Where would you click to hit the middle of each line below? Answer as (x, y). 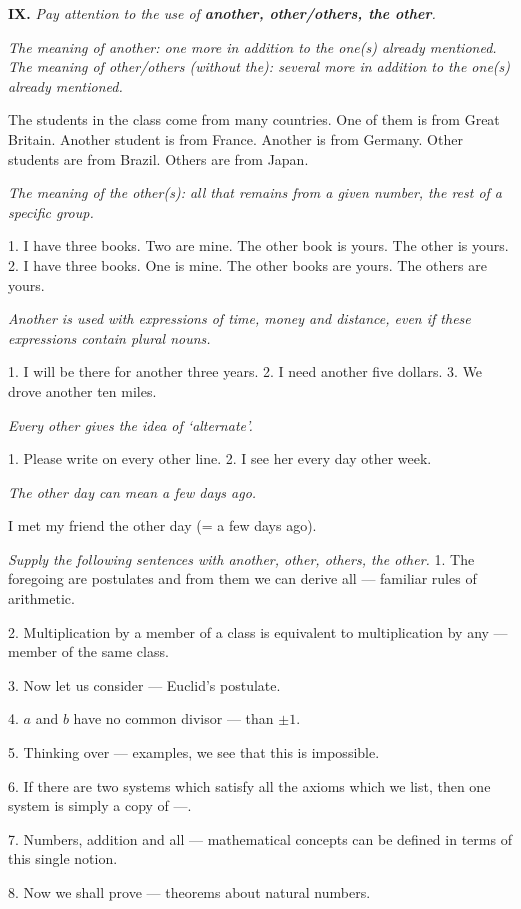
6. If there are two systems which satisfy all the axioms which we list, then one (249, 785)
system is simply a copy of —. (100, 805)
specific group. (51, 211)
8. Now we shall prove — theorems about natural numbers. (189, 892)
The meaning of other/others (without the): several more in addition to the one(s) (259, 66)
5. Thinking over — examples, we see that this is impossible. (194, 752)
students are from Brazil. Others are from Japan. (158, 158)
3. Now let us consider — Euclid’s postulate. (144, 684)
